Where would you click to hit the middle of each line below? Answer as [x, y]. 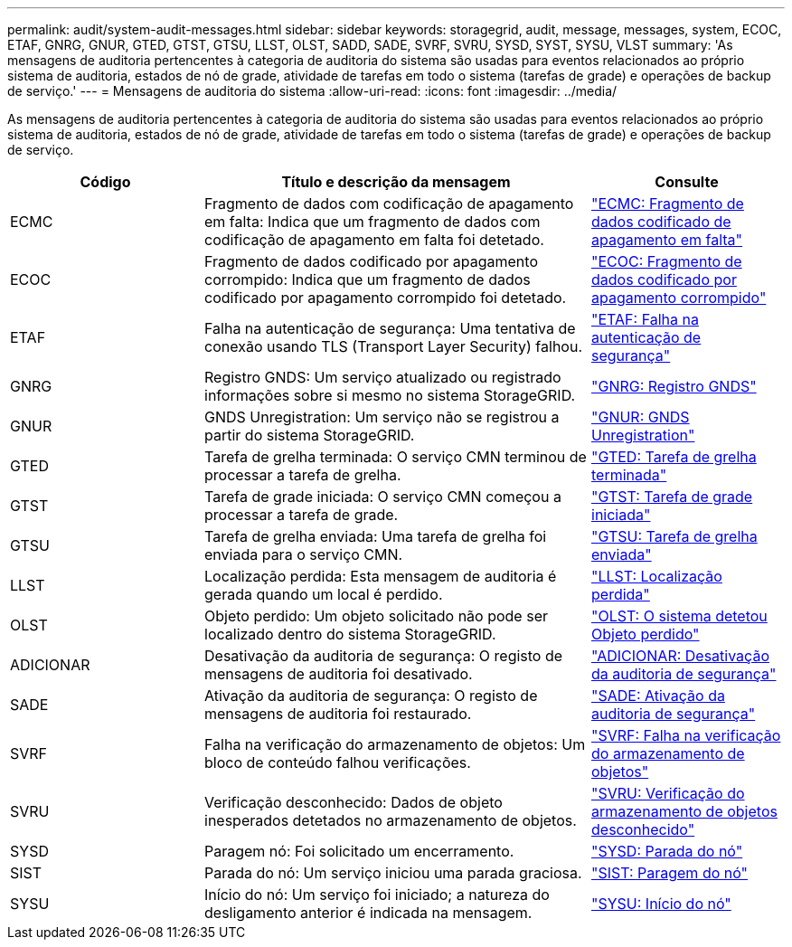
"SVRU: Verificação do [668, 793]
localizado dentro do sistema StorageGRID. [350, 634]
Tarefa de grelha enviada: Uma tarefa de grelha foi [376, 536]
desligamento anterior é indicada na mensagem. [368, 913]
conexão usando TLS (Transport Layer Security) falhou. [394, 346]
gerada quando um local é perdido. [324, 594]
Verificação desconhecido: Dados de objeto [354, 802]
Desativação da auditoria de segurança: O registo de [384, 656]
